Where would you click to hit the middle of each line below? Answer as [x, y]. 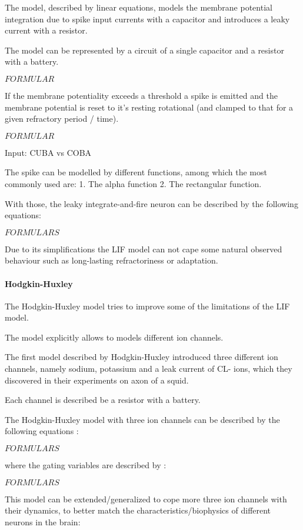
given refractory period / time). [62, 119]
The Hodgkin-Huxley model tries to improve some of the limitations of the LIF [147, 306]
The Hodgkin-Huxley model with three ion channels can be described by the [142, 419]
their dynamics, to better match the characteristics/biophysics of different [138, 510]
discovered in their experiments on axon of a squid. [97, 380]
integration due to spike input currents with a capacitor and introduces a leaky [147, 19]
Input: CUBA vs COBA [48, 152]
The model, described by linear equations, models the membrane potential [139, 7]
